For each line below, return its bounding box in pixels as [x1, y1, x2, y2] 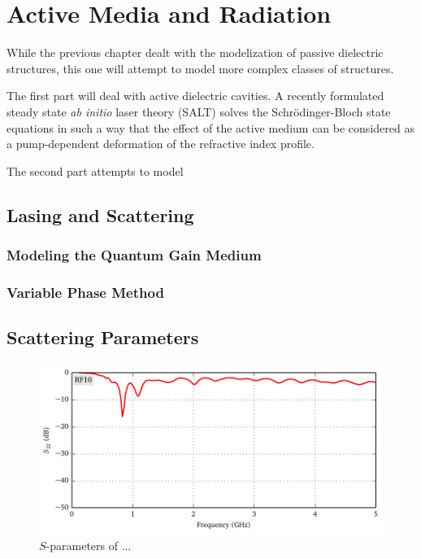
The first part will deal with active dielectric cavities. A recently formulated [7, 87, 384, 104]
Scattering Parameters [7, 325, 199, 350]
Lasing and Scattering [7, 202, 194, 227]
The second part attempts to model [7, 162, 184, 179]
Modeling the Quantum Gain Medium [7, 244, 262, 264]
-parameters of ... [46, 537, 132, 554]
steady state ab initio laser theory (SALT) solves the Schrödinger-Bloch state [7, 103, 391, 120]
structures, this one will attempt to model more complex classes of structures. [7, 59, 394, 76]
